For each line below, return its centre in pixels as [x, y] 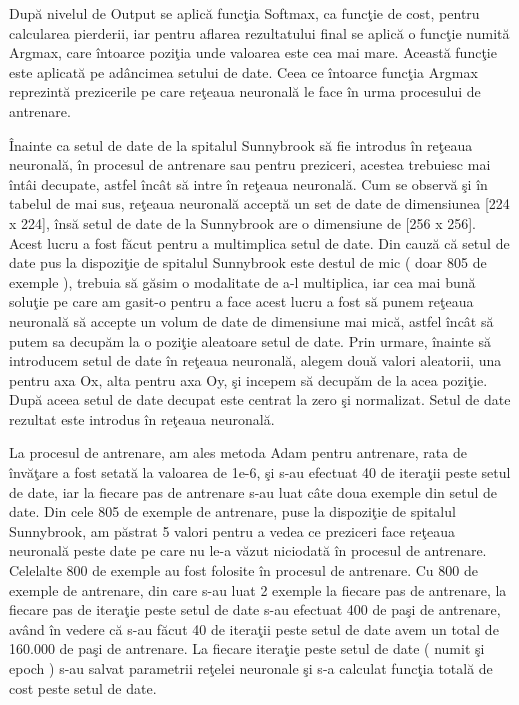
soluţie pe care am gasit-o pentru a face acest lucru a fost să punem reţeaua [241, 301]
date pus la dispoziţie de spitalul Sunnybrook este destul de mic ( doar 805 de [248, 262]
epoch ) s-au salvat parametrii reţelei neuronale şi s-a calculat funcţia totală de [251, 668]
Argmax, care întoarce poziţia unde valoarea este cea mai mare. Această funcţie [253, 52]
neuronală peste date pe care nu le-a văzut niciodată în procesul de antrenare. [248, 550]
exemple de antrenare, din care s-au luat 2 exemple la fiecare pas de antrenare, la [258, 589]
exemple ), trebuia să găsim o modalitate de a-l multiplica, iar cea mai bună [242, 281]
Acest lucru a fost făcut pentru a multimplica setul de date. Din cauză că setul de [259, 242]
